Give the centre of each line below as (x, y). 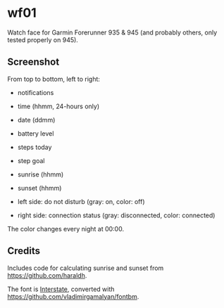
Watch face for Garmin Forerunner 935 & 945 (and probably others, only (112, 32)
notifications (36, 92)
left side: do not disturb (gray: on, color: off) (81, 201)
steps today (35, 147)
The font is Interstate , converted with (61, 289)
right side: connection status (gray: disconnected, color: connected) (116, 215)
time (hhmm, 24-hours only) (58, 106)
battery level (36, 133)
